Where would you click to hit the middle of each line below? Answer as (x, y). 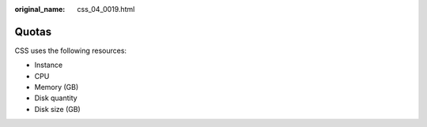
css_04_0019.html (106, 9)
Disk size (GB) (57, 109)
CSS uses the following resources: (70, 50)
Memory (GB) (57, 88)
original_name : (40, 9)
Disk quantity (56, 98)
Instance (49, 65)
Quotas (33, 32)
